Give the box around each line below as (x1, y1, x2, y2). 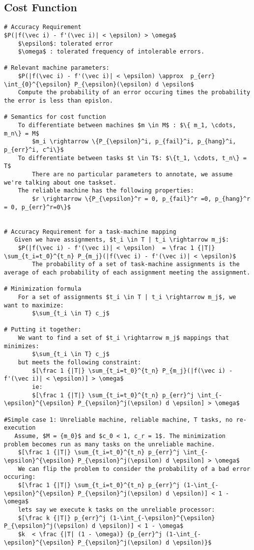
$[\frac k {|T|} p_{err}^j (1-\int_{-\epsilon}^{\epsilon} (18, 514, 215, 522)
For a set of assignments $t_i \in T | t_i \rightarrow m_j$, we (18, 293, 236, 301)
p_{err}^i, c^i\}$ (4, 146, 64, 154)
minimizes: (4, 342, 39, 350)
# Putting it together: (4, 326, 82, 333)
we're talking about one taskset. (4, 179, 117, 186)
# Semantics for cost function (4, 113, 106, 121)
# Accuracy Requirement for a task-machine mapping (4, 228, 176, 235)
